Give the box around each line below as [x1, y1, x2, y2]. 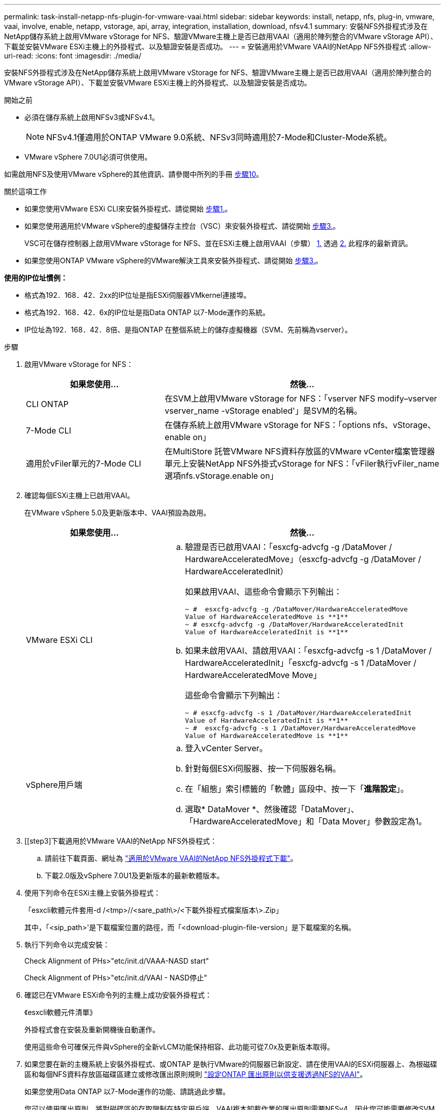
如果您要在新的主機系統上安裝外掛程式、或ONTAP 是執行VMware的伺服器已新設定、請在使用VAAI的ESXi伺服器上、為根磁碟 [24, 1060, 437, 1068]
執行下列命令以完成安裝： [24, 940, 110, 949]
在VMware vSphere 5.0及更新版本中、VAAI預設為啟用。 [24, 508, 211, 517]
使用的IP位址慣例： [4, 273, 68, 282]
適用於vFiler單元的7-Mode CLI [26, 458, 141, 469]
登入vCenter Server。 [185, 743, 268, 753]
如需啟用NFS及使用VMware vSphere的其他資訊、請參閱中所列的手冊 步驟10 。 [4, 170, 264, 178]
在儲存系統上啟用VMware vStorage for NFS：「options [165, 420, 371, 430]
